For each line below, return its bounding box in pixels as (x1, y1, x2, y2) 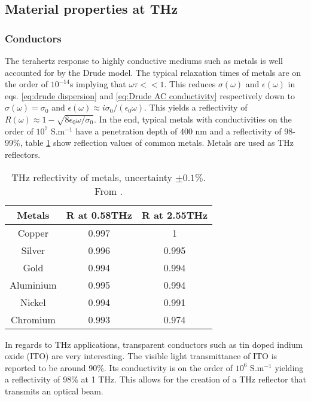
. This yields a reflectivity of (144, 101, 248, 114)
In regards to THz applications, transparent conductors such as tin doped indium (5, 338, 303, 350)
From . (94, 183, 123, 198)
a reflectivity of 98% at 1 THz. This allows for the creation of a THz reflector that (5, 373, 306, 385)
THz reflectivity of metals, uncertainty (11, 170, 172, 184)
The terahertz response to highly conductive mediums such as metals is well (5, 54, 283, 66)
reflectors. (5, 148, 41, 160)
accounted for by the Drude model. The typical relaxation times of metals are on (5, 66, 301, 78)
